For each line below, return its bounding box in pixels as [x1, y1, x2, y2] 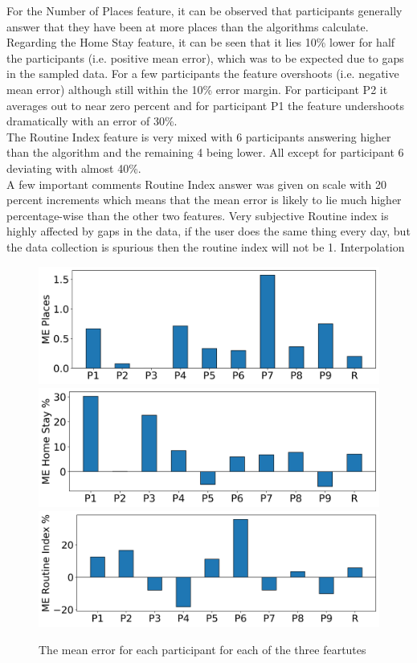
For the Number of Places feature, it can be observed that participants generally [6, 2, 403, 18]
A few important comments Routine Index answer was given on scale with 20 [6, 175, 387, 192]
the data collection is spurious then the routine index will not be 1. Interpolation [6, 238, 405, 255]
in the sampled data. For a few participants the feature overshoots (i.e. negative [6, 65, 399, 82]
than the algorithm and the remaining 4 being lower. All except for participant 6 [6, 144, 404, 161]
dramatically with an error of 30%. [6, 113, 178, 129]
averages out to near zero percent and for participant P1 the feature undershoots [6, 96, 405, 113]
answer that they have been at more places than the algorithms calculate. [6, 18, 369, 35]
